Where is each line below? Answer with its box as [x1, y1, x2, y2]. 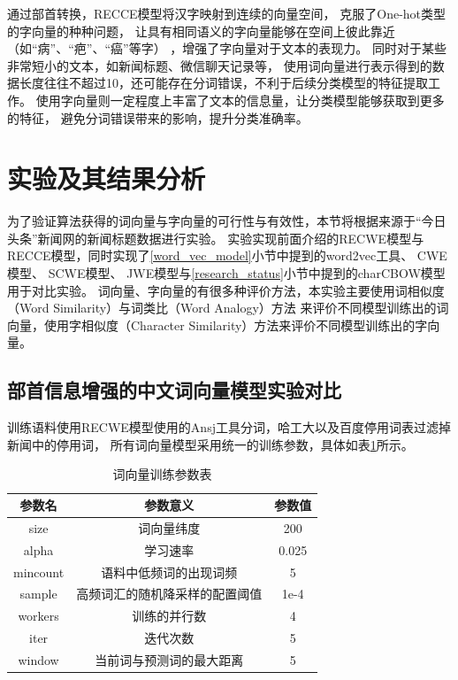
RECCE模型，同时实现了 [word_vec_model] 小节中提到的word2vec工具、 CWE [7, 246, 447, 265]
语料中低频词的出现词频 [101, 562, 238, 581]
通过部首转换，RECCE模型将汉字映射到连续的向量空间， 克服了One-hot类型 [7, 4, 447, 22]
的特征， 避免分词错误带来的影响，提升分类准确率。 [7, 108, 309, 127]
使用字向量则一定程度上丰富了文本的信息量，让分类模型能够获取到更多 [35, 90, 445, 109]
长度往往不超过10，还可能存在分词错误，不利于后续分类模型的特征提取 [19, 73, 428, 92]
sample [19, 584, 57, 603]
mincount [13, 562, 65, 581]
